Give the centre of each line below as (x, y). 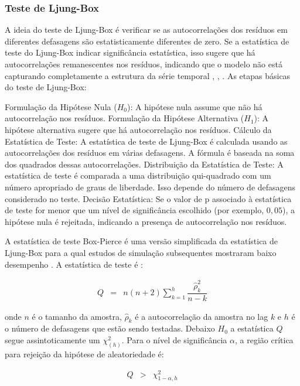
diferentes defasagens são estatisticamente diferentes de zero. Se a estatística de (147, 41)
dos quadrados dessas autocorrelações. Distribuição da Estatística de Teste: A (144, 164)
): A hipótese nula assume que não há (195, 106)
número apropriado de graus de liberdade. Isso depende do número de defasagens (150, 187)
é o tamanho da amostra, (77, 316)
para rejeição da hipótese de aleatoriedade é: (84, 353)
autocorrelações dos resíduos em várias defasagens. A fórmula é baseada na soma (150, 153)
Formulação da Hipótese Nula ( (61, 106)
